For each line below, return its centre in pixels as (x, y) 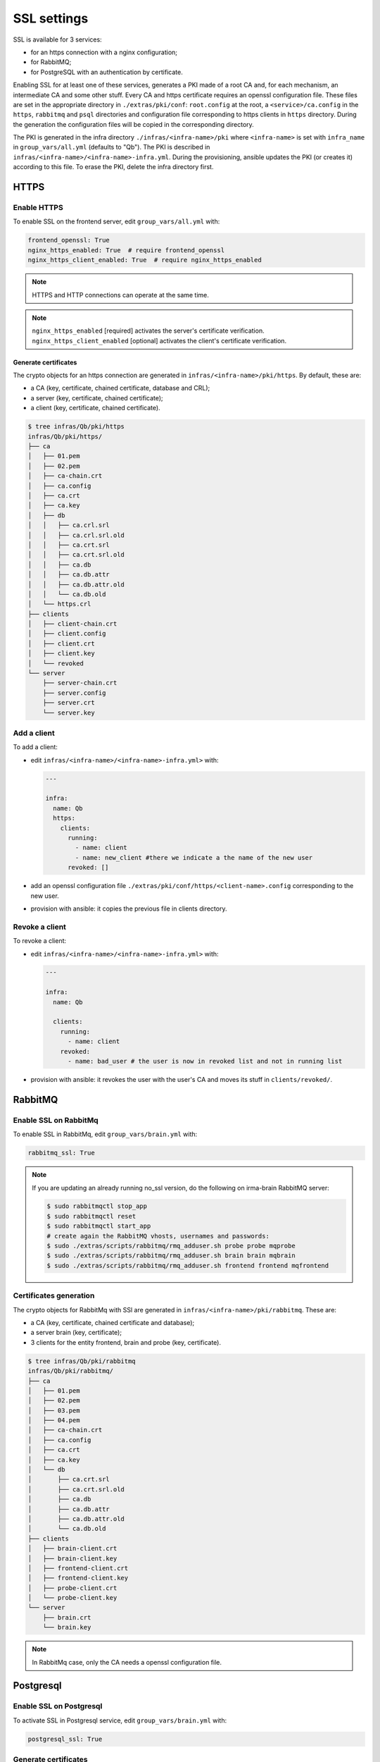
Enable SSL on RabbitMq (56, 1120)
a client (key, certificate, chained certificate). (96, 408)
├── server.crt (69, 703)
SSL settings (51, 18)
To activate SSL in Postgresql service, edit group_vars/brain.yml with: (120, 1720)
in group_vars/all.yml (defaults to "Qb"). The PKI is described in (112, 147)
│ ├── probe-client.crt (72, 1588)
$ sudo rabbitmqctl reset (91, 1216)
